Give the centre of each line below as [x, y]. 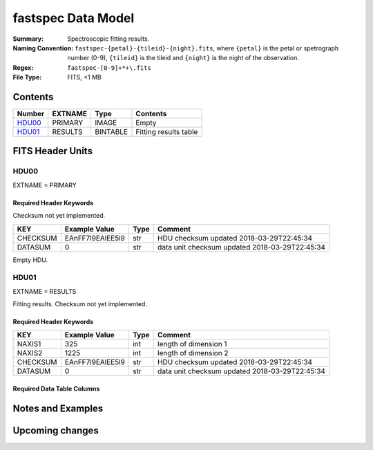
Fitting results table [167, 132]
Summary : [28, 39]
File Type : [27, 77]
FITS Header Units [53, 151]
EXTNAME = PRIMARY [45, 185]
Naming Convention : [43, 48]
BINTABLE [111, 132]
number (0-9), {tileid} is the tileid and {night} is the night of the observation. [183, 58]
